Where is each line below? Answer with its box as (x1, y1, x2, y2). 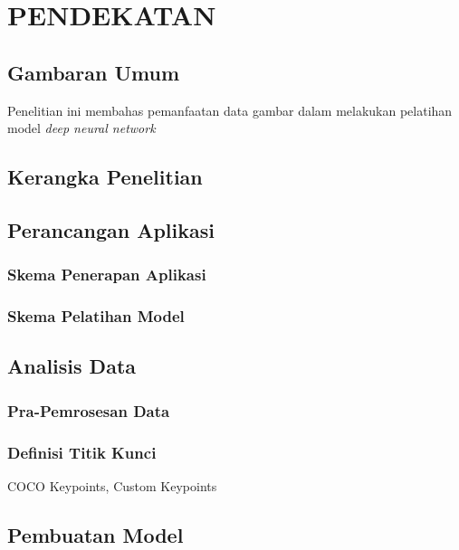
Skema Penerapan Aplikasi (7, 263, 206, 286)
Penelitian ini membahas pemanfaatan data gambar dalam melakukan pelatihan (7, 100, 453, 119)
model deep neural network (7, 119, 156, 137)
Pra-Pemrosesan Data (7, 399, 170, 422)
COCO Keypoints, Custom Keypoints (7, 476, 217, 495)
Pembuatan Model (7, 520, 184, 548)
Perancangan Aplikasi (7, 215, 215, 243)
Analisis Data (7, 352, 137, 380)
